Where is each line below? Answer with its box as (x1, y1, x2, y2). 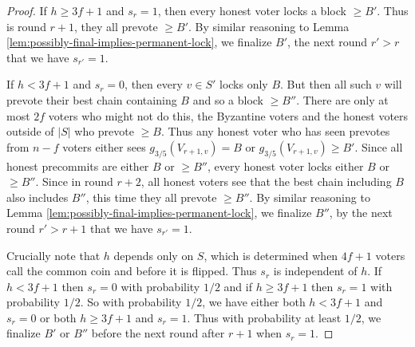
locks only (219, 76, 268, 93)
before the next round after (91, 325, 225, 341)
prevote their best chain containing (6, 91, 177, 108)
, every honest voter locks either (207, 157, 364, 174)
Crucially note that (6, 246, 101, 263)
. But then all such (280, 76, 372, 93)
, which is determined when (204, 246, 338, 263)
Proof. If (6, 2, 47, 18)
